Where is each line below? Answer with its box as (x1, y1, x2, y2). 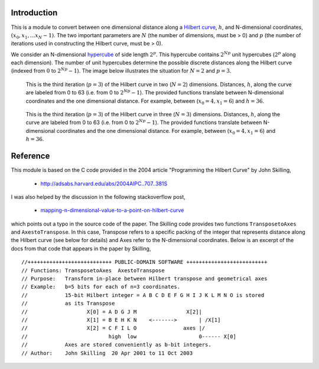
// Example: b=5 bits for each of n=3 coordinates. (21, 283, 180, 290)
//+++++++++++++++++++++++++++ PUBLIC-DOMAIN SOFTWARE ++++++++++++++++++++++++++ (21, 259, 268, 266)
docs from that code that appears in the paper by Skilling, (11, 245, 151, 252)
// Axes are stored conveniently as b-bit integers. (21, 341, 212, 348)
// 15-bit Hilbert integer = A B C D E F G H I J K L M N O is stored (21, 292, 265, 298)
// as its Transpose (21, 300, 115, 307)
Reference (11, 151, 50, 161)
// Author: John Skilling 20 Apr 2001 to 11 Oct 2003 (21, 350, 193, 357)
